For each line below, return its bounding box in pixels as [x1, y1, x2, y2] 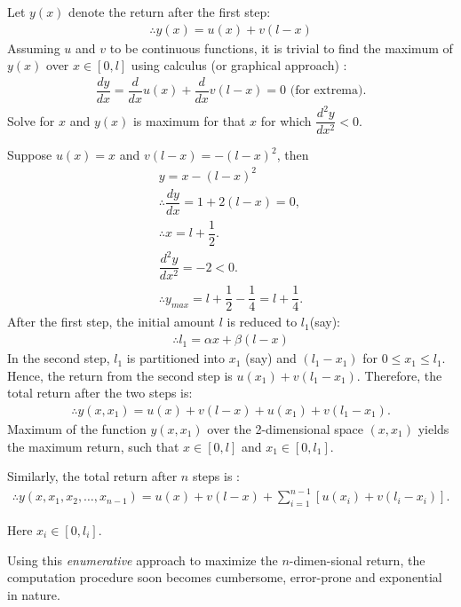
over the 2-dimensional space [207, 419, 363, 438]
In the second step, [7, 349, 110, 367]
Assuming [7, 38, 60, 57]
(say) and [245, 349, 297, 367]
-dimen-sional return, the [289, 550, 425, 569]
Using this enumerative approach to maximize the [7, 550, 278, 569]
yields [417, 419, 449, 438]
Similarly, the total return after [7, 467, 178, 485]
